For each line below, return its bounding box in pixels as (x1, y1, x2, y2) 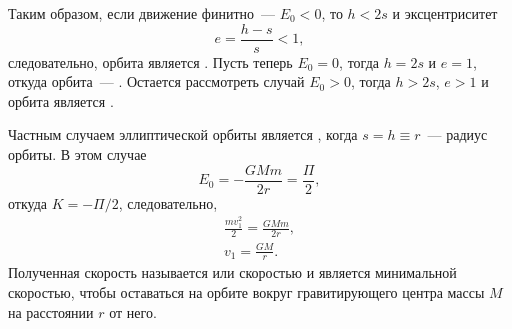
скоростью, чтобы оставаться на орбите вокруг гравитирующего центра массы (8, 281, 485, 302)
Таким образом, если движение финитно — (8, 3, 276, 23)
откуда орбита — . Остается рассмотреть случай (8, 71, 305, 92)
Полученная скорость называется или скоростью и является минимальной (8, 262, 457, 283)
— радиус (427, 124, 488, 145)
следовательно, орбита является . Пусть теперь (8, 51, 293, 72)
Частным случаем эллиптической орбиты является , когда (8, 124, 358, 145)
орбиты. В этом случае (8, 144, 147, 165)
